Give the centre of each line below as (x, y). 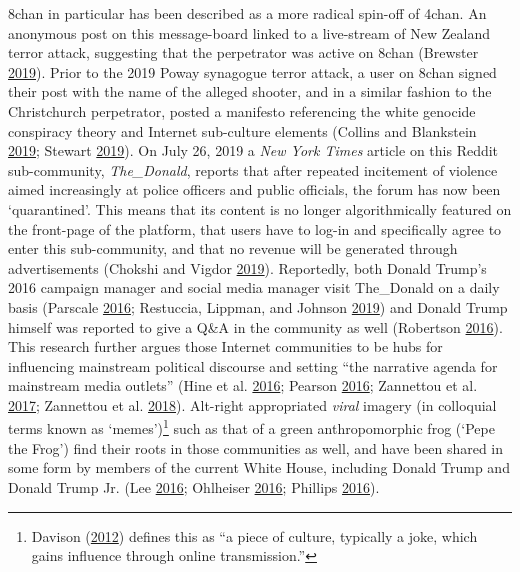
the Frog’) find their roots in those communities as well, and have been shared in (256, 447)
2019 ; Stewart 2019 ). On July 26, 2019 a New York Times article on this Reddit (253, 150)
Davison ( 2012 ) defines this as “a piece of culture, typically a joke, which (254, 535)
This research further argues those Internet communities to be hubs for (225, 346)
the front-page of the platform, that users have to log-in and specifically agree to (255, 228)
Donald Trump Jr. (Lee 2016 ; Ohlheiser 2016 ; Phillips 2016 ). (194, 486)
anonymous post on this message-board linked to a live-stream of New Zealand (249, 32)
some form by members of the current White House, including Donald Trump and (259, 467)
